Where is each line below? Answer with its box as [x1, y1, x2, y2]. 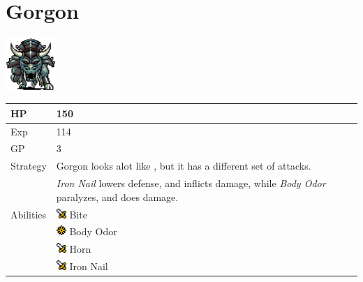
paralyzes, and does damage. [56, 189, 179, 204]
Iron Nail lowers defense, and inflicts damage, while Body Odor [56, 176, 326, 191]
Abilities [10, 207, 47, 221]
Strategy [10, 158, 47, 173]
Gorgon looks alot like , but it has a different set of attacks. [56, 158, 311, 173]
